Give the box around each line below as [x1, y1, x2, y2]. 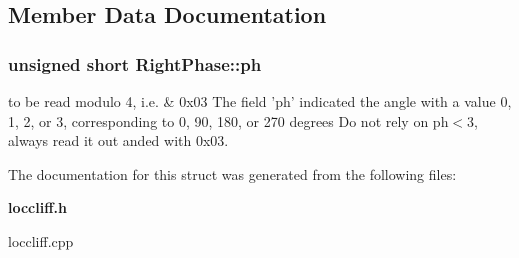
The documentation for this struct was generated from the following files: [8, 163, 457, 184]
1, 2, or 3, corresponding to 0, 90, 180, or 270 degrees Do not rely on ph [8, 110, 449, 131]
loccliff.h [8, 197, 68, 218]
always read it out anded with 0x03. [8, 130, 229, 151]
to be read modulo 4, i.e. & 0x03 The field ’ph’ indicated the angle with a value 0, [8, 91, 512, 111]
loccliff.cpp [8, 230, 74, 251]
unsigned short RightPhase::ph [8, 51, 262, 76]
